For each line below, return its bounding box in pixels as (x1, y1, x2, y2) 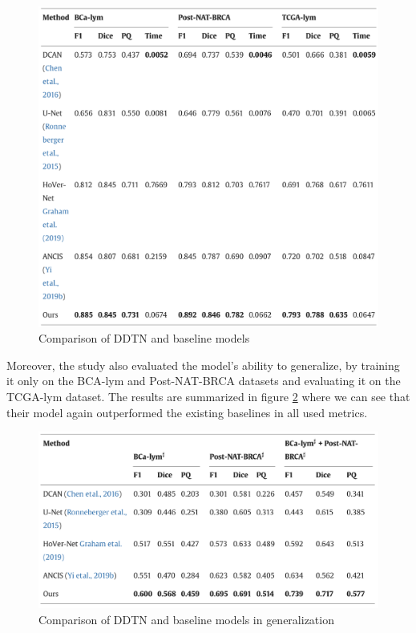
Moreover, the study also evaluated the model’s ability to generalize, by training (6, 356, 400, 373)
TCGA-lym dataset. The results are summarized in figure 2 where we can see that (6, 388, 410, 404)
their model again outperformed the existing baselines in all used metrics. (6, 404, 368, 420)
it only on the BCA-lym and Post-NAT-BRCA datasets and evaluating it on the (6, 372, 401, 389)
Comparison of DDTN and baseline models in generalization (38, 611, 334, 627)
